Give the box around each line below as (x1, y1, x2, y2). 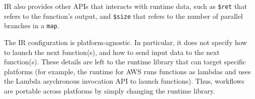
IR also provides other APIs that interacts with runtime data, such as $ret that (4, 1, 247, 11)
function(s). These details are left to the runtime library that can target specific (4, 56, 246, 67)
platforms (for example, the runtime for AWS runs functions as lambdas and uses (4, 66, 251, 76)
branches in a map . (4, 20, 59, 31)
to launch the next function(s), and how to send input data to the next (4, 47, 220, 57)
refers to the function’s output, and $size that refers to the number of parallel (4, 10, 243, 21)
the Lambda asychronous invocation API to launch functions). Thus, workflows (4, 76, 245, 86)
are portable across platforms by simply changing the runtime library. (4, 85, 215, 96)
